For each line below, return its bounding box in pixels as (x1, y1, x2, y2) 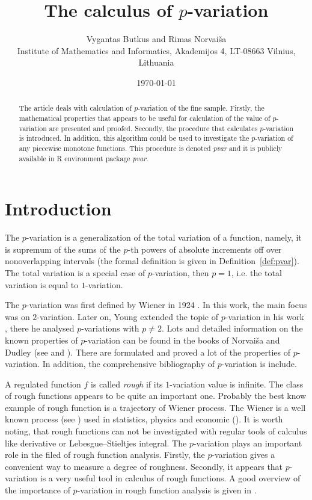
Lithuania (138, 56, 174, 69)
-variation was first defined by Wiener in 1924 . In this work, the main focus (26, 298, 307, 311)
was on (5, 310, 30, 323)
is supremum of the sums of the (5, 242, 121, 255)
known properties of (5, 333, 78, 346)
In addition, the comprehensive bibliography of (42, 357, 215, 370)
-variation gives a (212, 448, 275, 461)
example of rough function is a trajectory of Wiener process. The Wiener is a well (5, 401, 306, 413)
